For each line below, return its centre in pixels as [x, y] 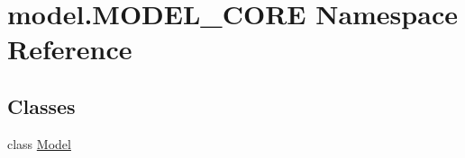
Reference [70, 49]
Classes [41, 105]
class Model [39, 143]
